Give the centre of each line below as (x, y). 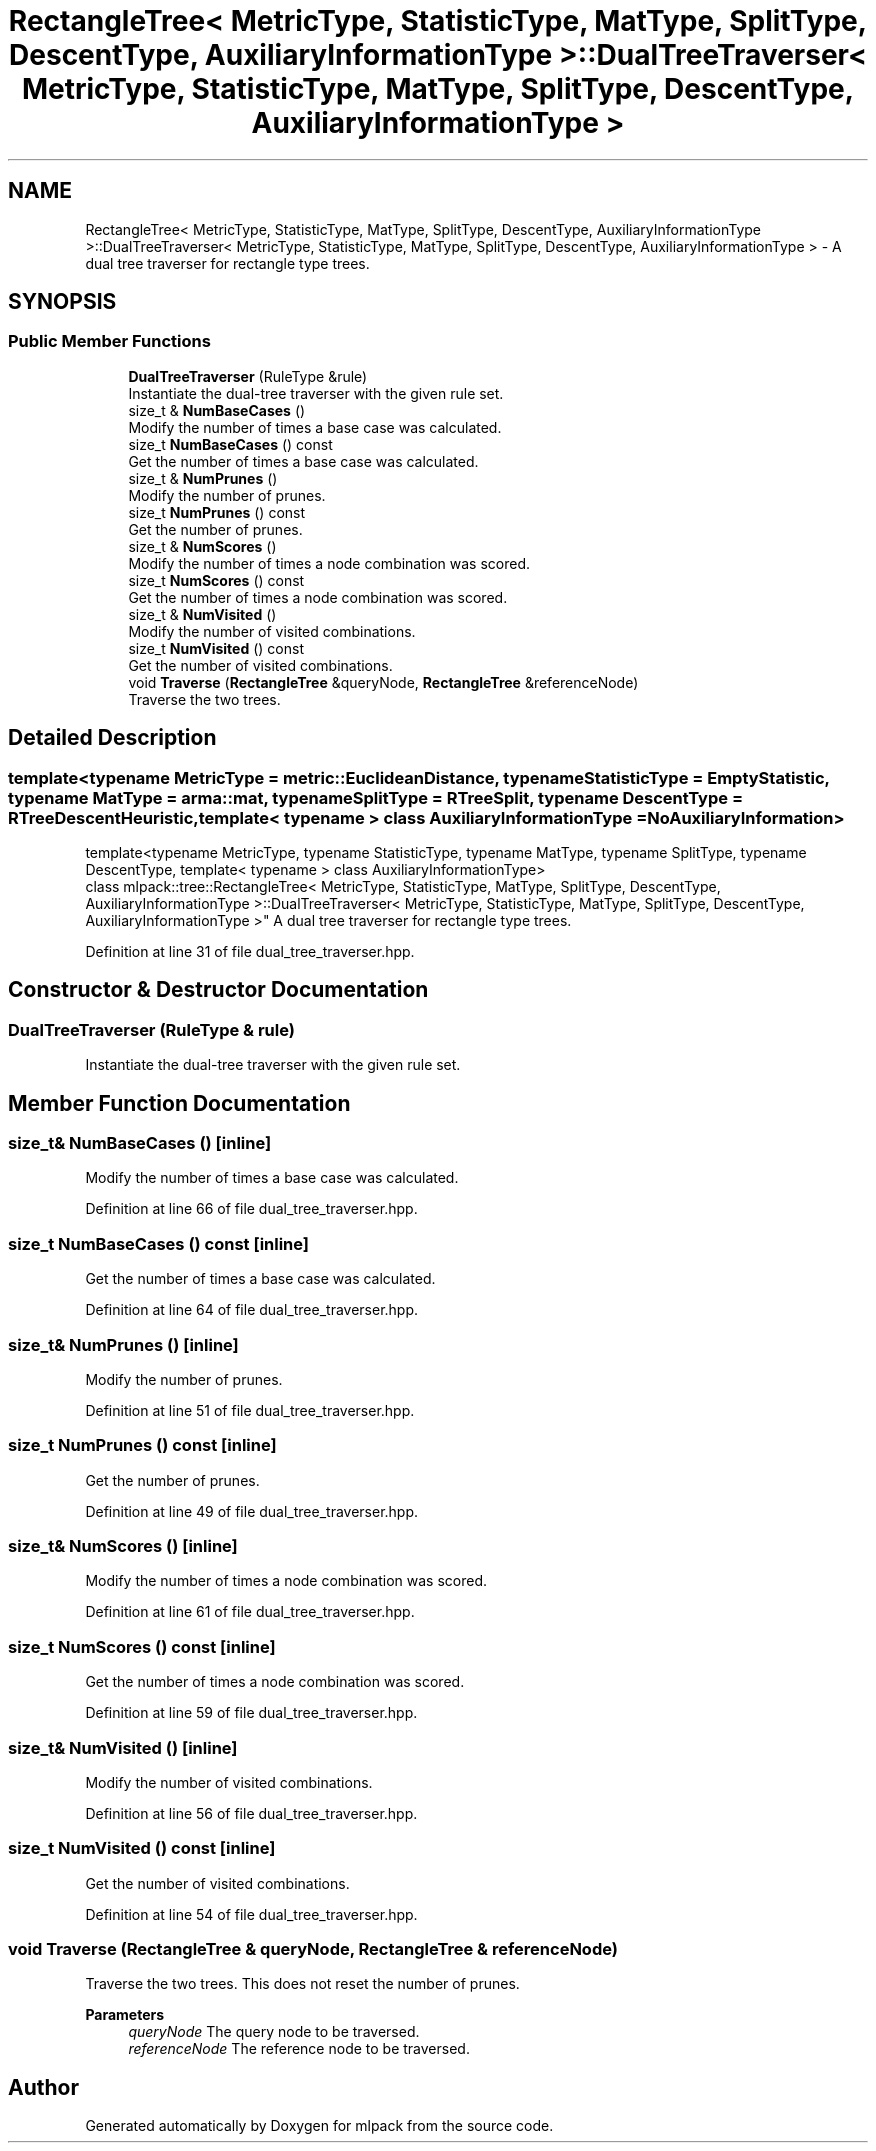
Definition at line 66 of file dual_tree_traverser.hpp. (251, 1209)
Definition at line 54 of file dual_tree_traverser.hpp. (251, 1914)
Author (43, 2087)
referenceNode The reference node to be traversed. (299, 2049)
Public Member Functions (109, 341)
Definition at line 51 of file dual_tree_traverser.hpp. (250, 1410)
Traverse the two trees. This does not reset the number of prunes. (302, 1984)
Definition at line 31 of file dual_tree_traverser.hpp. (250, 952)
